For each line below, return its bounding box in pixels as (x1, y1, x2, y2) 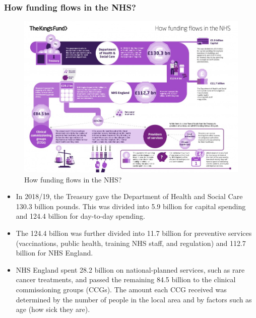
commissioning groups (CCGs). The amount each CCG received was (16, 284, 227, 295)
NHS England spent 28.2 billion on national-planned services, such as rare (16, 264, 245, 275)
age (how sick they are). (16, 304, 90, 314)
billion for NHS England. (16, 247, 93, 258)
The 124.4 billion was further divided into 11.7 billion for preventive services (16, 228, 252, 238)
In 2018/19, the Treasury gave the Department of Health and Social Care (16, 191, 243, 202)
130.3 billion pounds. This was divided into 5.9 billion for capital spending (16, 201, 246, 211)
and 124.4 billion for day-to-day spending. (16, 211, 145, 221)
